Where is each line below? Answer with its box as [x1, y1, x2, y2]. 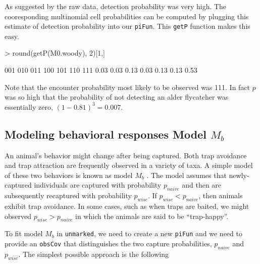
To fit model [5, 228, 43, 239]
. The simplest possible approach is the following [18, 248, 169, 259]
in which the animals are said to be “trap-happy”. [75, 210, 229, 221]
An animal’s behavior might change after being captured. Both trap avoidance [5, 150, 247, 160]
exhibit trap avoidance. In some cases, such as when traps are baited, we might [5, 200, 249, 211]
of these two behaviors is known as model [5, 169, 133, 180]
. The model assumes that [146, 169, 227, 180]
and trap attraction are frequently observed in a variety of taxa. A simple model [5, 160, 253, 170]
